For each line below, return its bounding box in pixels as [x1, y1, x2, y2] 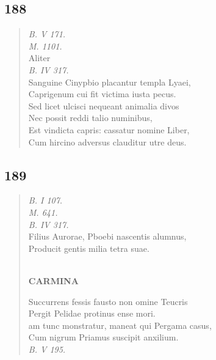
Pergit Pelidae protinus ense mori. [28, 307, 156, 320]
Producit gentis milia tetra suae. [28, 241, 149, 254]
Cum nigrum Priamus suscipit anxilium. [28, 331, 179, 343]
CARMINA [28, 274, 79, 287]
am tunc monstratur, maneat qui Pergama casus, [28, 318, 212, 331]
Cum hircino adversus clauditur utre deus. [28, 135, 187, 148]
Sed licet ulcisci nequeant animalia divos [28, 99, 179, 112]
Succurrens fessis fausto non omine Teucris [28, 295, 188, 307]
